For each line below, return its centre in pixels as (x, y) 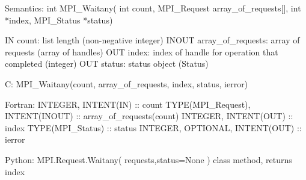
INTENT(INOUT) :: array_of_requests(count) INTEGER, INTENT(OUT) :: (149, 116)
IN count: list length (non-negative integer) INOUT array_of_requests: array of (152, 40)
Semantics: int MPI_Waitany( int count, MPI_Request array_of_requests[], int (153, 8)
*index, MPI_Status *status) (59, 20)
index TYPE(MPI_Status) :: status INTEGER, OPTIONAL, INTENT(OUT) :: (153, 127)
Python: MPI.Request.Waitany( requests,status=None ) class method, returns (148, 159)
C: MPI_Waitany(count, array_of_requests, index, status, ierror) (127, 83)
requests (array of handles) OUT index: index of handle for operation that (142, 51)
